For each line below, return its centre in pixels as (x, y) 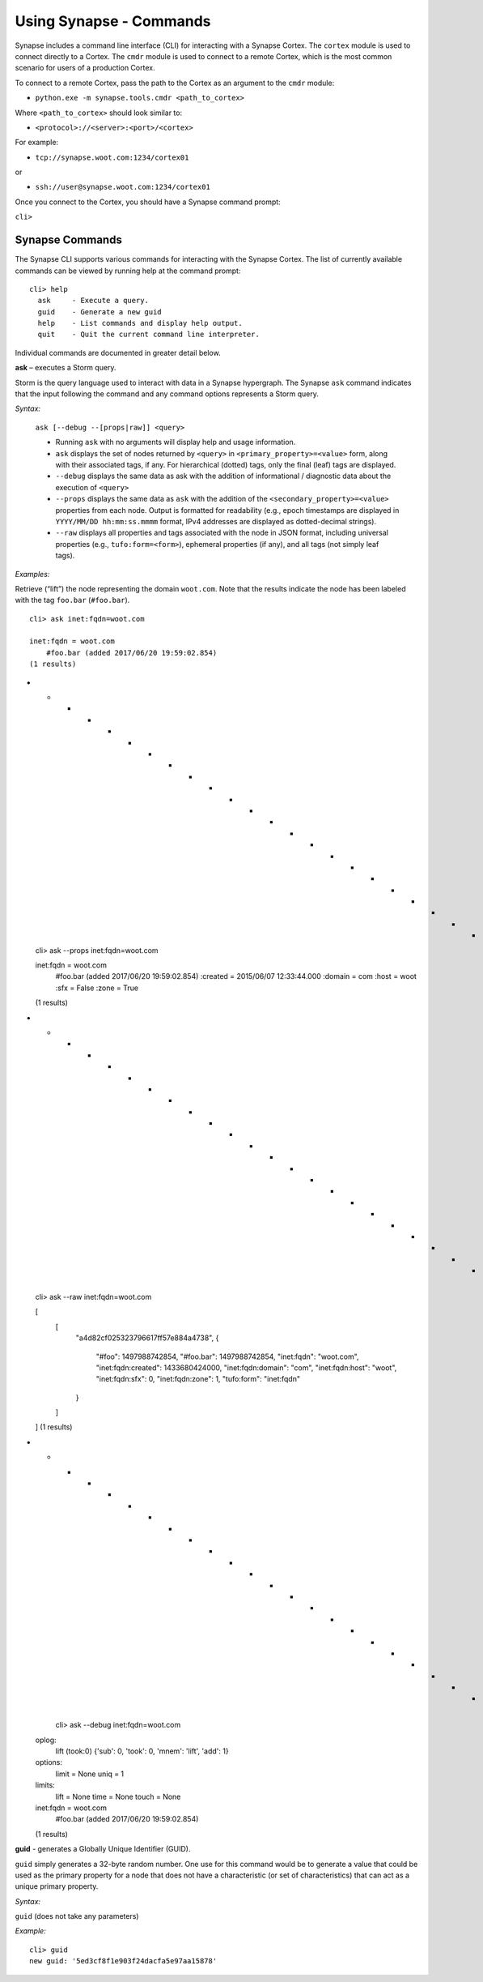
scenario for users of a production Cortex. (85, 68)
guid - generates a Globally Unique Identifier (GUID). (103, 1849)
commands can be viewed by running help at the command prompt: (128, 271)
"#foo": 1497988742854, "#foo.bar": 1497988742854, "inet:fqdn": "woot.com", (227, 1356)
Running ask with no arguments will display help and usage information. (176, 442)
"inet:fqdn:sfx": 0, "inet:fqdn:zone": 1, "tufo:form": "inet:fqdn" (198, 1379)
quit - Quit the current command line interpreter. (149, 335)
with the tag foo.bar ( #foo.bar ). (72, 600)
